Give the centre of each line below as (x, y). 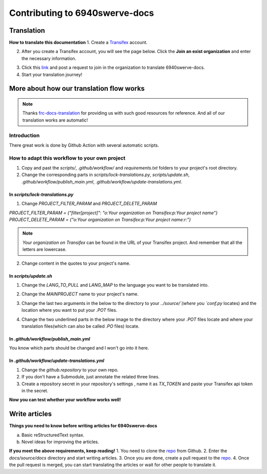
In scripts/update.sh (31, 276)
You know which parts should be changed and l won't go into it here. (79, 348)
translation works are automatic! (55, 120)
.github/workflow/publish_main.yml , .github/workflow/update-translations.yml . (102, 181)
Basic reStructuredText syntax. (53, 435)
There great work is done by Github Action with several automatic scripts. (84, 145)
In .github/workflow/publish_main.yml (50, 339)
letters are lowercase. (44, 249)
